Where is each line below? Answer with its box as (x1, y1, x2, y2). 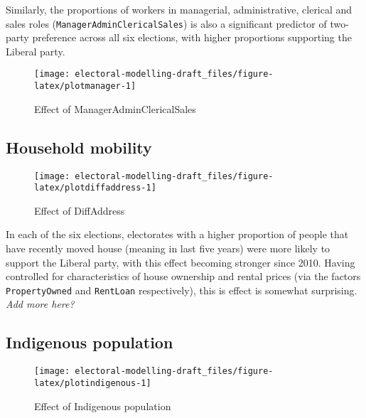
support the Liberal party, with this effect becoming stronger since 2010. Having (6, 254, 355, 269)
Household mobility (6, 136, 152, 158)
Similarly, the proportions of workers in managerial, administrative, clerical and (6, 2, 352, 16)
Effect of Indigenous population (34, 398, 171, 413)
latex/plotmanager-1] (34, 81, 136, 92)
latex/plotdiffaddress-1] (34, 183, 156, 193)
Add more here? (6, 296, 75, 311)
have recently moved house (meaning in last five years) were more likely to (6, 241, 330, 256)
